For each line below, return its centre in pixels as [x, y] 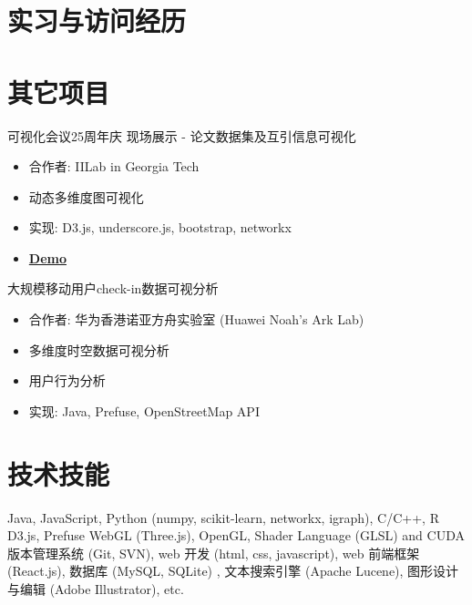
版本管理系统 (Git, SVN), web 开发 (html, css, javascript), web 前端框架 [214, 553]
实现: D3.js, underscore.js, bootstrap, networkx [160, 227]
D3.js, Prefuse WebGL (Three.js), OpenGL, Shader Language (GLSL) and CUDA [236, 535]
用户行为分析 [67, 380]
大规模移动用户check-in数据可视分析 [113, 288]
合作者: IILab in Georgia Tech [114, 166]
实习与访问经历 [97, 21]
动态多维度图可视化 [86, 196]
